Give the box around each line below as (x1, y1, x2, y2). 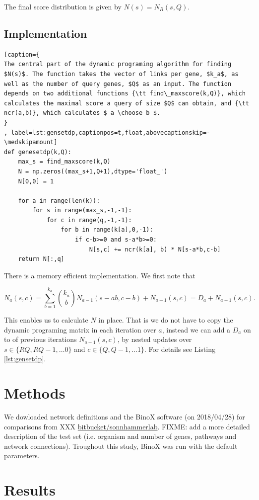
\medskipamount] (4, 139, 58, 146)
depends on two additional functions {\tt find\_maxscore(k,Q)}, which (4, 90, 246, 97)
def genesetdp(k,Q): (4, 148, 72, 156)
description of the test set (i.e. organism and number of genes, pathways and (4, 431, 237, 441)
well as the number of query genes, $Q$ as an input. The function (4, 80, 232, 87)
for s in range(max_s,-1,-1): (32, 207, 132, 214)
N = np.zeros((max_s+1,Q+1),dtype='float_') (18, 167, 168, 175)
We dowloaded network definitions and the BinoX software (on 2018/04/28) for (4, 412, 245, 422)
